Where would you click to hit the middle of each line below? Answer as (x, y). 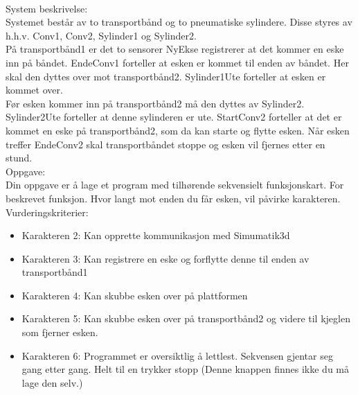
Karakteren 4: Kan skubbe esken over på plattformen (135, 295)
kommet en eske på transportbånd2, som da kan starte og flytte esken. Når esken (178, 130)
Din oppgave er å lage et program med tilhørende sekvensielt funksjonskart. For (175, 185)
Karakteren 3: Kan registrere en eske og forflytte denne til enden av (165, 258)
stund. (19, 158)
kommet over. (34, 90)
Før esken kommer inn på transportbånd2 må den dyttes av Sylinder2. (155, 103)
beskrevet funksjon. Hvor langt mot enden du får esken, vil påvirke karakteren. (173, 198)
